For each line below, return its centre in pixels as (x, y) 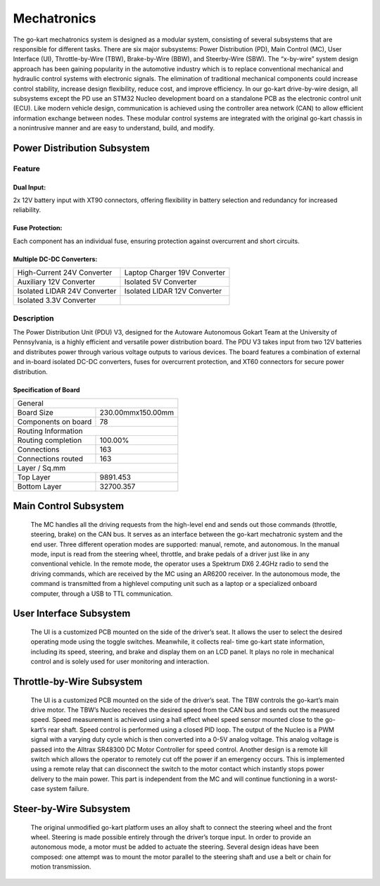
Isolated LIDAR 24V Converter (67, 291)
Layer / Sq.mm (42, 468)
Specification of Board (46, 389)
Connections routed (50, 458)
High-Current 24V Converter (65, 273)
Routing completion (50, 440)
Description (33, 318)
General (30, 403)
